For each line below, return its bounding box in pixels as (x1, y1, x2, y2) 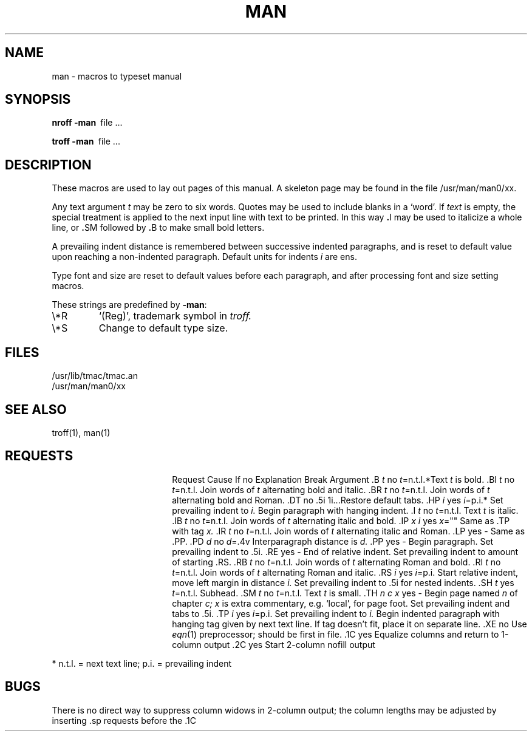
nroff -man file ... (52, 117, 123, 128)
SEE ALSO (5, 401, 67, 417)
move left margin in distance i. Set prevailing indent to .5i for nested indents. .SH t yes (172, 577, 514, 588)
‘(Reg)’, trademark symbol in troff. (98, 310, 252, 322)
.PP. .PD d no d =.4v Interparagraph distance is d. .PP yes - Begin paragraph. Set (172, 536, 494, 547)
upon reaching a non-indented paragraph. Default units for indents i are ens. (52, 251, 357, 262)
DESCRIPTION (5, 157, 92, 172)
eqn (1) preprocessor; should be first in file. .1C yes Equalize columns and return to (172, 629, 499, 639)
